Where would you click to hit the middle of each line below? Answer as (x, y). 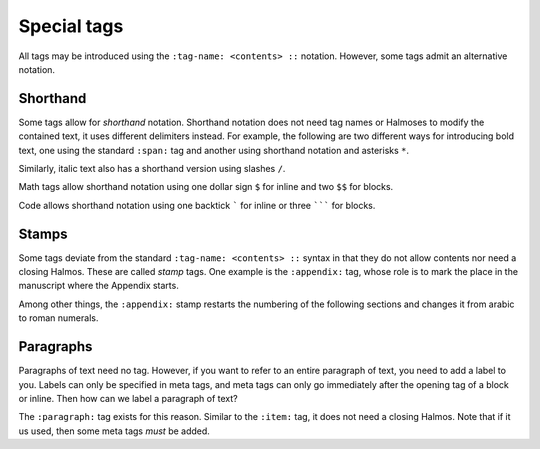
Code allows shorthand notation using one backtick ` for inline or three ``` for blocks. (197, 205)
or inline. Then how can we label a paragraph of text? (128, 398)
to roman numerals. (58, 318)
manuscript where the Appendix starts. (98, 286)
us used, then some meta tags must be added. (114, 431)
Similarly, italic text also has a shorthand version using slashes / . (152, 169)
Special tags (71, 26)
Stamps (43, 233)
